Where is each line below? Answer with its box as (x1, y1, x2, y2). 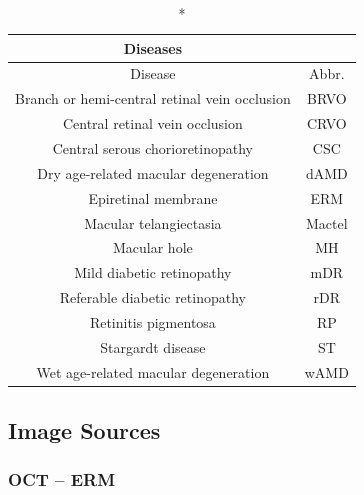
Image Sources (8, 415, 161, 446)
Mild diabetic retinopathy (74, 262, 232, 283)
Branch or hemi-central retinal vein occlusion (15, 88, 291, 109)
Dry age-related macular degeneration (37, 162, 269, 183)
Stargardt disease (100, 336, 206, 357)
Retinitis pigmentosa (89, 311, 216, 332)
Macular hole (112, 237, 193, 258)
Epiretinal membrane (88, 187, 218, 208)
